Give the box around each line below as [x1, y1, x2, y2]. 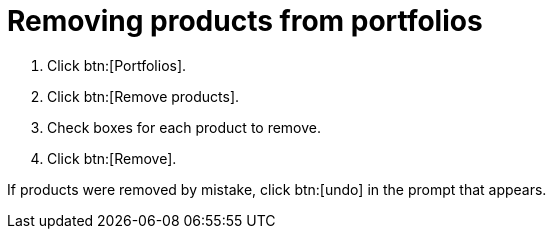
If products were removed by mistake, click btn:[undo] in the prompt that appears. [7, 180, 547, 198]
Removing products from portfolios [7, 4, 483, 38]
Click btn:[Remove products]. [47, 87, 240, 105]
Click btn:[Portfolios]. [47, 56, 187, 74]
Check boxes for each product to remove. [47, 118, 322, 136]
